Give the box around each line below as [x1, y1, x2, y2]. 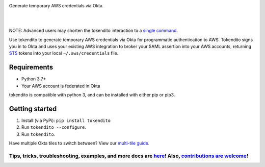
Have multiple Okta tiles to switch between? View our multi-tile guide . [9, 140, 150, 146]
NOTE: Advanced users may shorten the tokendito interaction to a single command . [9, 27, 178, 34]
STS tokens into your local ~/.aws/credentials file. [9, 50, 119, 56]
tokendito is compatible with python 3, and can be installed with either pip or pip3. [9, 92, 175, 98]
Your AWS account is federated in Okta [21, 83, 101, 89]
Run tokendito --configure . [21, 124, 86, 130]
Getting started [9, 104, 57, 113]
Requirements [9, 63, 53, 72]
